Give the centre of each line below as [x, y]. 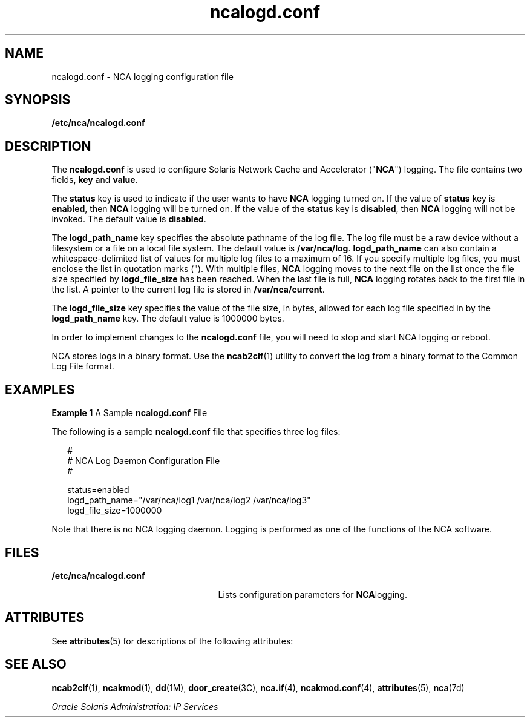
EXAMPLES [40, 389]
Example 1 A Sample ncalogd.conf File [129, 413]
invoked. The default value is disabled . [129, 219]
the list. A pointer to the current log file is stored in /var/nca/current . [188, 290]
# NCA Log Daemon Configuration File [144, 461]
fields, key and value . [95, 180]
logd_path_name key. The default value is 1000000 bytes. [168, 319]
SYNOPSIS [38, 100]
